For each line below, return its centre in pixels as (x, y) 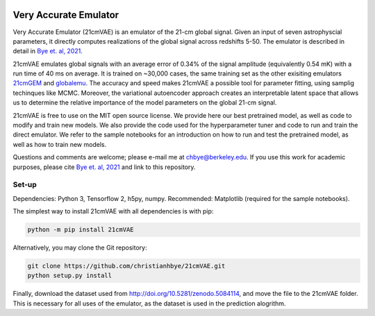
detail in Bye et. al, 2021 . (48, 51)
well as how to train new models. (60, 144)
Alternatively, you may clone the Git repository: (80, 248)
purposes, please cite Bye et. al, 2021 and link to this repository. (104, 167)
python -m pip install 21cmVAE (81, 230)
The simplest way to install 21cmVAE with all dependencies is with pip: (113, 211)
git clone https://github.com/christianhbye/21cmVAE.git (126, 266)
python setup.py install (70, 276)
